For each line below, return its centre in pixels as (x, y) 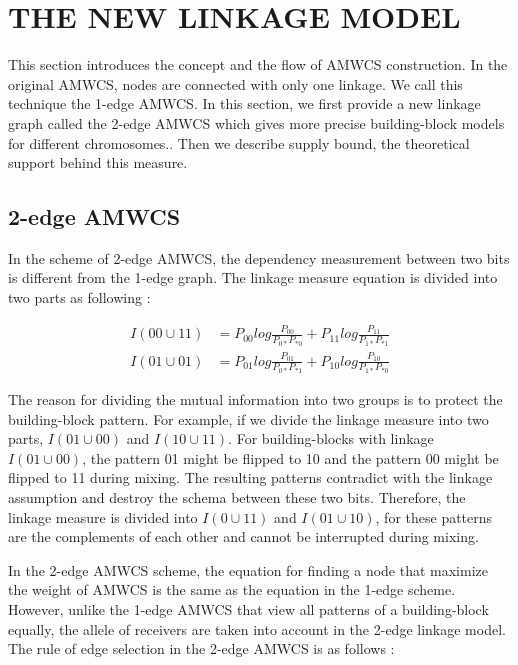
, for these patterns (434, 516)
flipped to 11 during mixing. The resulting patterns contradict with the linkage (250, 477)
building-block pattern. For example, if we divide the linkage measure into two (248, 418)
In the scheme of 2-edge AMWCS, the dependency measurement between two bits (259, 257)
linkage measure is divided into (103, 516)
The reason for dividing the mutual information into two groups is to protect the (255, 399)
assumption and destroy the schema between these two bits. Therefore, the (237, 497)
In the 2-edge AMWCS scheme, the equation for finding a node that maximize (248, 569)
